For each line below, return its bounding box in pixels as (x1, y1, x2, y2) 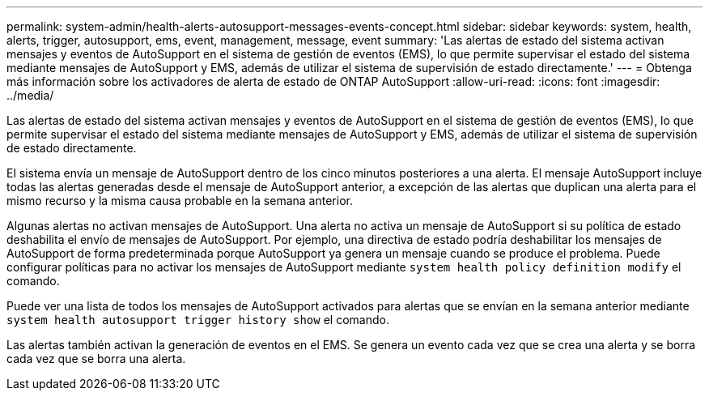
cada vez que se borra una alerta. (6, 352, 186, 365)
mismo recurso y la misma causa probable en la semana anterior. (6, 194, 353, 207)
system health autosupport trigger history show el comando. (6, 313, 389, 327)
